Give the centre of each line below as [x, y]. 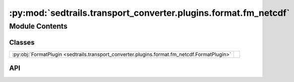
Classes [22, 42]
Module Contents [38, 26]
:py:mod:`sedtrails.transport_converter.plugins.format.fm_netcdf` [149, 13]
